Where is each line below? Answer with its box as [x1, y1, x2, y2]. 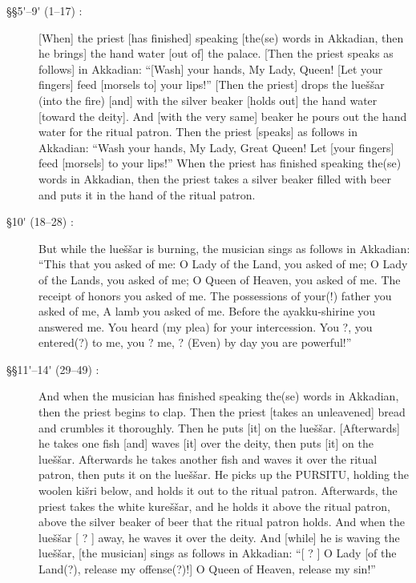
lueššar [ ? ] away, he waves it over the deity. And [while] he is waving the [38, 529, 400, 545]
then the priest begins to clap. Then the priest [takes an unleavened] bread [38, 404, 406, 420]
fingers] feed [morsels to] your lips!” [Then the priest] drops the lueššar [38, 76, 385, 93]
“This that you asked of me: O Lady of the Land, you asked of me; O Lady [38, 255, 408, 272]
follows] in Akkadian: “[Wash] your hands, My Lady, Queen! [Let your [38, 60, 383, 77]
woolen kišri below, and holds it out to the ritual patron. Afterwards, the [38, 482, 398, 499]
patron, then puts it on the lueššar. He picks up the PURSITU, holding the [38, 466, 410, 483]
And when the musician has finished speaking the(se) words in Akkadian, [38, 388, 399, 404]
